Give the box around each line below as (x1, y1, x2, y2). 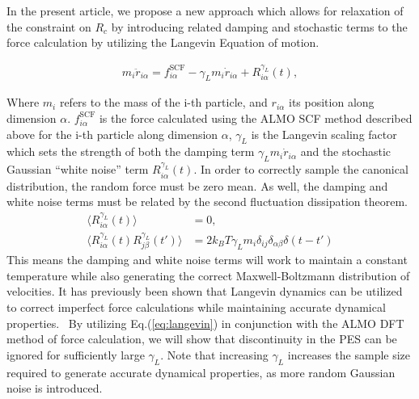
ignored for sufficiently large (6, 346, 145, 363)
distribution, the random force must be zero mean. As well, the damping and (6, 177, 388, 194)
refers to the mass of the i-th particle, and (59, 94, 268, 111)
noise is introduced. (6, 380, 103, 397)
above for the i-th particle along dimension (6, 125, 218, 142)
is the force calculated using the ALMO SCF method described (99, 109, 413, 126)
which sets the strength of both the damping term (6, 143, 255, 160)
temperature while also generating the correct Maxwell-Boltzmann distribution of (6, 267, 410, 283)
